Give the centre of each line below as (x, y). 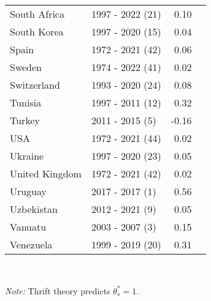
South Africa (37, 14)
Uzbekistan (34, 209)
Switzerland (35, 85)
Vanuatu (28, 227)
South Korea (37, 32)
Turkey (25, 120)
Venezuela (31, 244)
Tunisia (26, 102)
